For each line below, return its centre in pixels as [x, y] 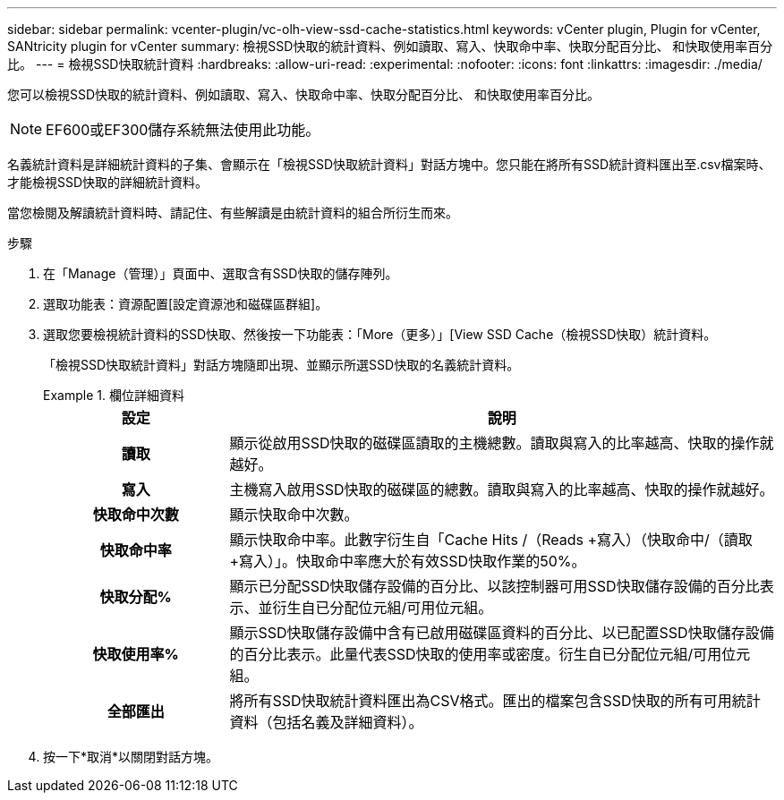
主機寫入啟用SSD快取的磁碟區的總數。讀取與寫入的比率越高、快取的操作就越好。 [502, 489]
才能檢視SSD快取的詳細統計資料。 [108, 182]
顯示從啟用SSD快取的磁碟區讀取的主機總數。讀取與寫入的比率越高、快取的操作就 [502, 443]
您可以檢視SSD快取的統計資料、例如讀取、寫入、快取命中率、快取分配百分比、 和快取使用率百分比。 [304, 94]
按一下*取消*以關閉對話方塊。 [131, 757]
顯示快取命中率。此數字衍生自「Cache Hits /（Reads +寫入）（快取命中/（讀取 [491, 540]
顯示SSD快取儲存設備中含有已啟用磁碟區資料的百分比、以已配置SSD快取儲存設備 [502, 633]
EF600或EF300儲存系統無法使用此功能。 [183, 130]
